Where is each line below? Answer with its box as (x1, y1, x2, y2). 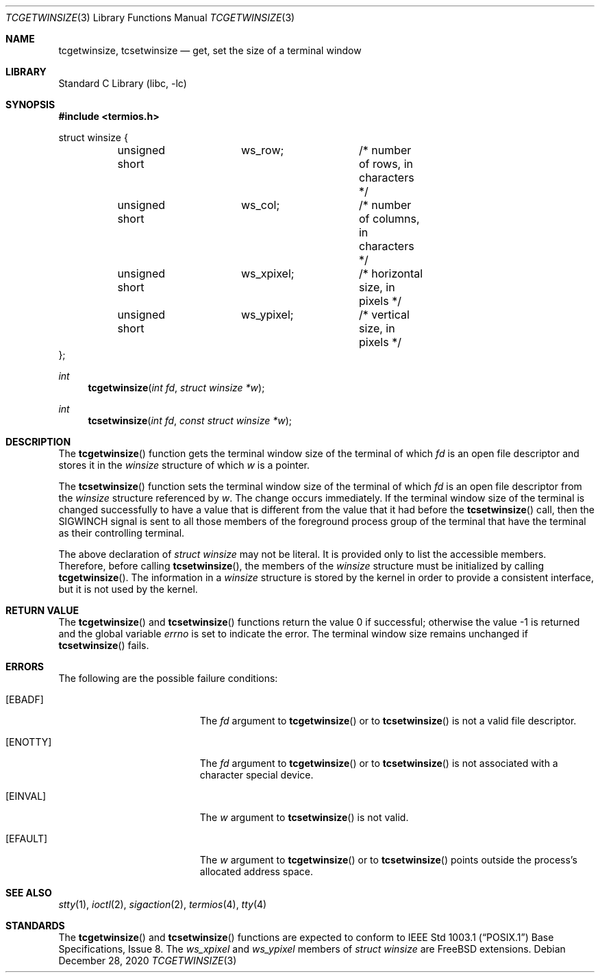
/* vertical (358, 308, 410, 321)
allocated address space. (199, 866, 314, 877)
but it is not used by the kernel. (58, 583, 198, 595)
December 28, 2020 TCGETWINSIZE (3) (58, 955, 237, 966)
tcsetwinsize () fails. (58, 639, 149, 651)
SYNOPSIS (5, 99, 55, 110)
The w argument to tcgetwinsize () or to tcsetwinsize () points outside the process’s (199, 854, 577, 866)
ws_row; (240, 143, 284, 157)
